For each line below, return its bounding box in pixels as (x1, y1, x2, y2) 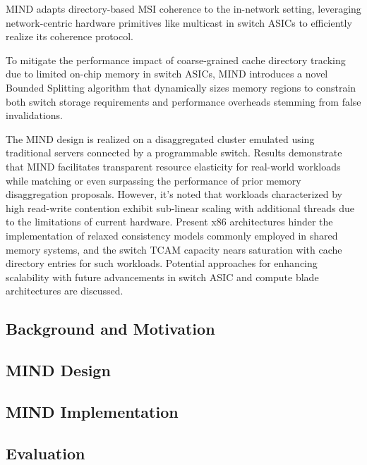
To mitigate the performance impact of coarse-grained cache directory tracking (6, 52, 346, 67)
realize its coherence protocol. (6, 29, 134, 44)
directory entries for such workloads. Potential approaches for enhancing (6, 256, 318, 271)
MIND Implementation (6, 400, 179, 422)
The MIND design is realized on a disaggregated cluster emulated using (6, 131, 315, 146)
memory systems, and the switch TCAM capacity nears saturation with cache (6, 242, 342, 256)
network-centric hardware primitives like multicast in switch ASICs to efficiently (6, 15, 352, 30)
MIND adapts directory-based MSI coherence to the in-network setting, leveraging (6, 1, 361, 15)
